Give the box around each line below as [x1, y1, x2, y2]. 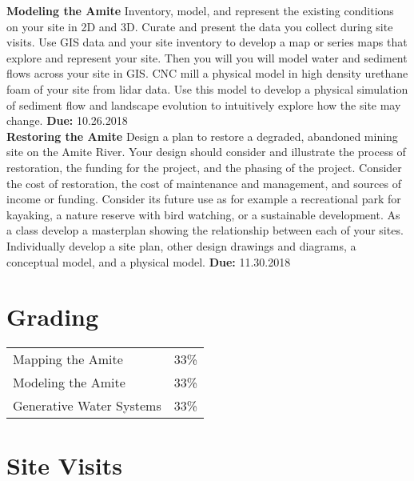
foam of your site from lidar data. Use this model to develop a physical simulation [6, 80, 408, 97]
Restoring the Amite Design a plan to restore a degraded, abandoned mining [6, 127, 398, 144]
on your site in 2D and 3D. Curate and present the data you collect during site [6, 18, 393, 34]
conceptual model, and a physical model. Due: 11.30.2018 [6, 253, 291, 270]
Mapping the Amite [13, 350, 123, 369]
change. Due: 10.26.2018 [6, 112, 128, 129]
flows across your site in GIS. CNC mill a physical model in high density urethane [6, 65, 408, 82]
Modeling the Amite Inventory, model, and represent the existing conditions [6, 2, 394, 18]
